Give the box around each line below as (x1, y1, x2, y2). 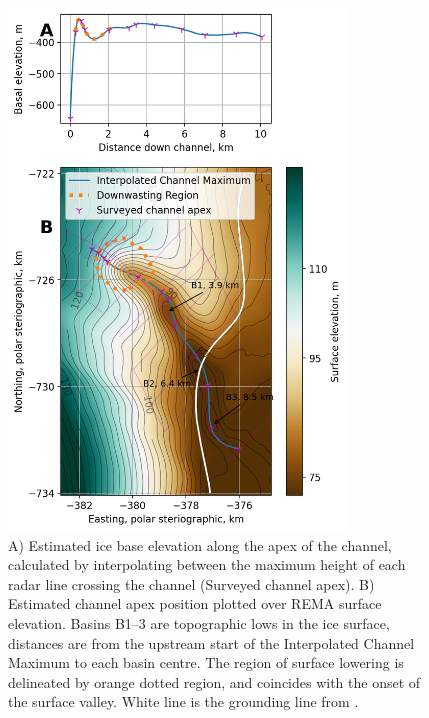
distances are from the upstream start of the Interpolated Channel (8, 632, 415, 653)
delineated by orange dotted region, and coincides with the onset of (8, 671, 421, 692)
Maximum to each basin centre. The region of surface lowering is (8, 652, 404, 673)
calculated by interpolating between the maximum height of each (8, 554, 406, 575)
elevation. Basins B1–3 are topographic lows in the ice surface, (8, 613, 390, 634)
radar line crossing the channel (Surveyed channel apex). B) (8, 573, 375, 594)
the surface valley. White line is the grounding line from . (8, 691, 359, 712)
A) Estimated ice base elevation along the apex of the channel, (8, 534, 392, 555)
